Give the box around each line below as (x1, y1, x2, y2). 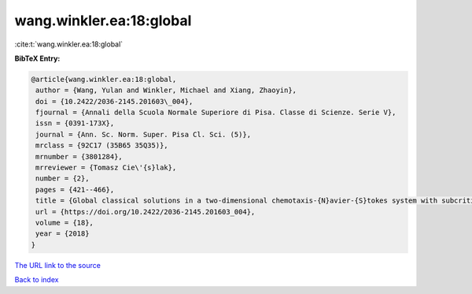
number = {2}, (35, 174, 90, 183)
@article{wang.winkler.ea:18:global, (31, 75, 177, 84)
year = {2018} (35, 229, 90, 238)
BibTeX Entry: (14, 54, 61, 63)
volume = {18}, (35, 218, 94, 227)
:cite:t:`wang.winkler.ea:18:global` (14, 39, 124, 49)
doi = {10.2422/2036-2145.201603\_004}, (35, 97, 194, 106)
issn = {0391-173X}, (35, 119, 115, 128)
